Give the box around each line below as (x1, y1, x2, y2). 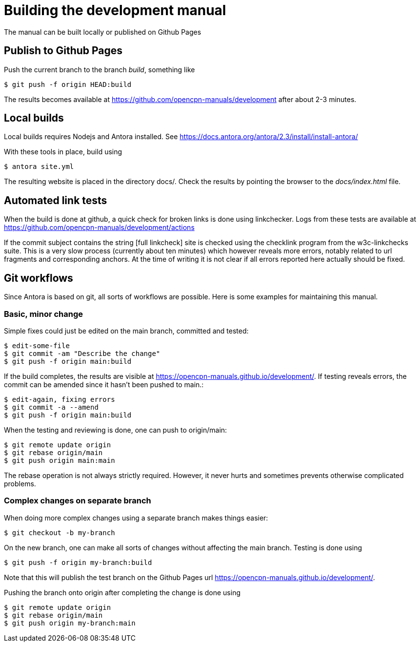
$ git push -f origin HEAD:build (4, 80, 132, 88)
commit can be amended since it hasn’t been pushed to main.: (4, 380, 204, 389)
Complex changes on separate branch (4, 496, 151, 506)
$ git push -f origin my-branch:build (4, 558, 152, 566)
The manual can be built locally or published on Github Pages (4, 27, 201, 36)
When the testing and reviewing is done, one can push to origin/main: (4, 425, 227, 434)
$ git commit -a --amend (4, 403, 99, 411)
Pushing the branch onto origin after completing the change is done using (4, 588, 240, 597)
